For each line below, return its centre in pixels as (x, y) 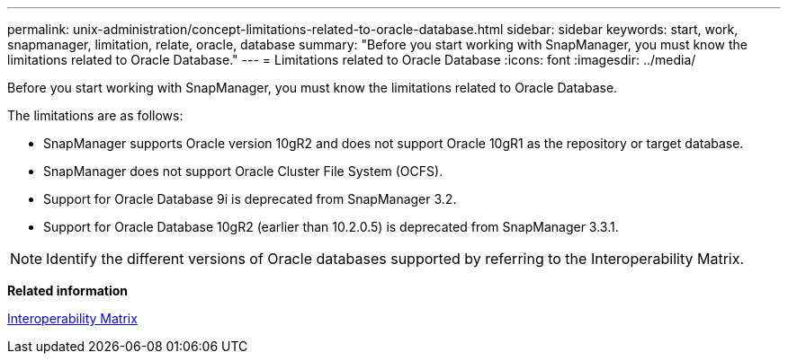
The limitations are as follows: (95, 115)
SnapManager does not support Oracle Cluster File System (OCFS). (243, 171)
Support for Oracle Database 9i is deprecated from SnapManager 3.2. (250, 199)
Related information (68, 291)
